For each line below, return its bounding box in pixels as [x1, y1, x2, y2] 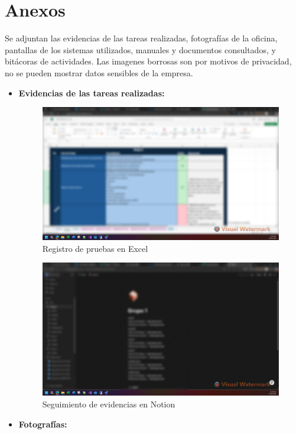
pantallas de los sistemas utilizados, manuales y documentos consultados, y [5, 43, 276, 56]
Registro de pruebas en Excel [42, 242, 148, 254]
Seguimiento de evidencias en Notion [42, 397, 175, 410]
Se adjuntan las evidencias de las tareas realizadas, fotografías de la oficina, [5, 32, 278, 44]
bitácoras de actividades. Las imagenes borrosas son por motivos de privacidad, [5, 55, 292, 67]
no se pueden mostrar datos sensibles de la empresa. [5, 66, 193, 79]
